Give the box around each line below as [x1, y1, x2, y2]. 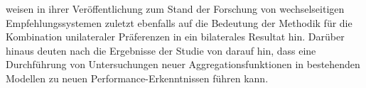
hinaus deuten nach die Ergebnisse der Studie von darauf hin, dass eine [6, 43, 316, 57]
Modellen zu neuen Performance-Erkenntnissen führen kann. [6, 70, 269, 85]
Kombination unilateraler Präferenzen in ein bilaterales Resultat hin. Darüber [6, 29, 345, 44]
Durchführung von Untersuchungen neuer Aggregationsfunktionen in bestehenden [6, 57, 360, 72]
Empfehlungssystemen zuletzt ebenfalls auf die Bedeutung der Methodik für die [6, 15, 352, 30]
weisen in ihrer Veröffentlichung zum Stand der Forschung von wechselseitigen [6, 1, 345, 16]
